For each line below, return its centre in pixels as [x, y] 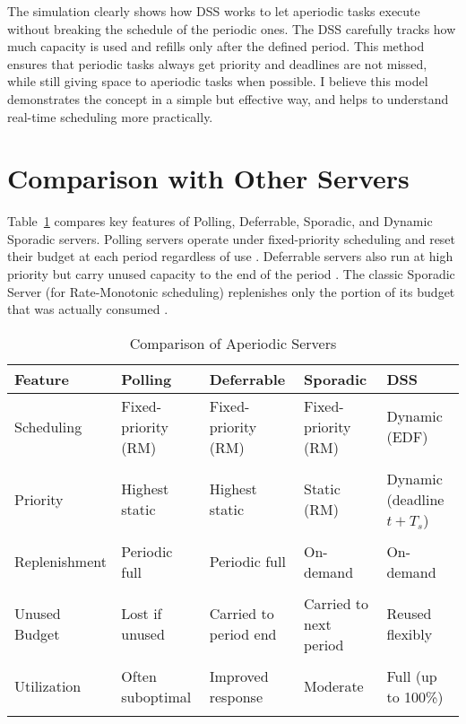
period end [243, 634]
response [236, 696]
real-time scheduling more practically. [110, 116]
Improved [239, 676]
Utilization [48, 686]
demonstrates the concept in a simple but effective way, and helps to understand [228, 98]
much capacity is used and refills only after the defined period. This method [216, 46]
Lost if [142, 614]
